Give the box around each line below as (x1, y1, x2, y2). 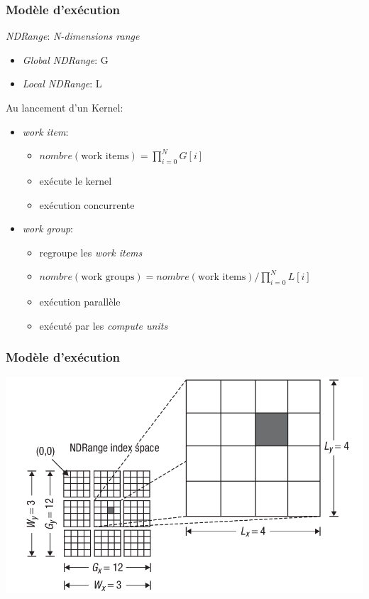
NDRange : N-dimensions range (6, 28, 140, 43)
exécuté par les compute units (39, 318, 168, 333)
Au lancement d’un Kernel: (6, 100, 123, 114)
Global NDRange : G (22, 52, 109, 67)
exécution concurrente (39, 197, 135, 212)
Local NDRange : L (22, 76, 102, 91)
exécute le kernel (39, 173, 112, 188)
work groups (81, 272, 135, 283)
